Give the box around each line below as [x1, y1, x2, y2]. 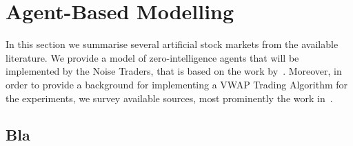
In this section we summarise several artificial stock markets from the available [6, 37, 339, 51]
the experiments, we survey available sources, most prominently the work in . [6, 90, 333, 105]
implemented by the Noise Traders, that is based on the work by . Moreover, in [6, 64, 342, 78]
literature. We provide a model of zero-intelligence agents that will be [6, 50, 299, 64]
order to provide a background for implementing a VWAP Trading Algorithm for [6, 77, 348, 91]
